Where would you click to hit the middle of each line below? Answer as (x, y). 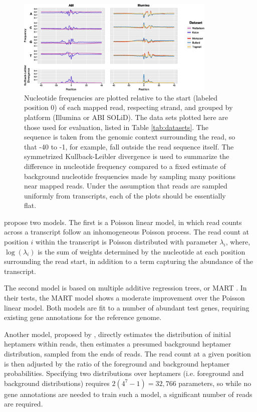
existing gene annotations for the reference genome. (83, 317)
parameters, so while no (215, 383)
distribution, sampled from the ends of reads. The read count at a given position (127, 353)
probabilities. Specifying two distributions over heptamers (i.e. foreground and (124, 373)
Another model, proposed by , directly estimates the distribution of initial (117, 334)
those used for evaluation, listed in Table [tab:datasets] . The (116, 127)
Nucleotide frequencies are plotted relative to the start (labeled (121, 97)
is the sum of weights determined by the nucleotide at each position (142, 251)
